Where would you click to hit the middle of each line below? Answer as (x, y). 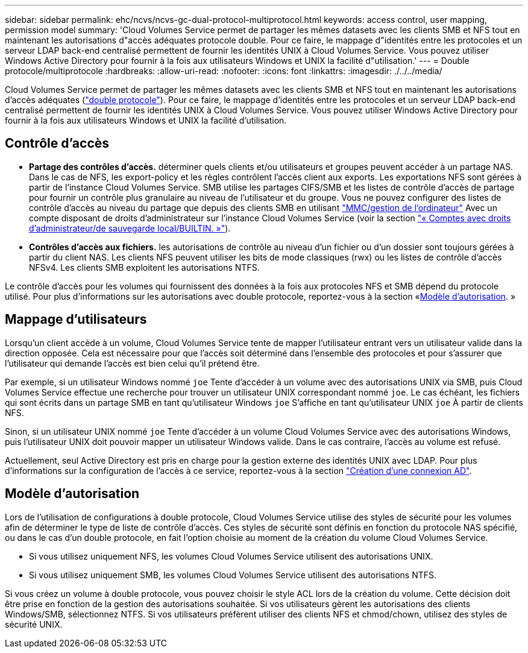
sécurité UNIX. (34, 624)
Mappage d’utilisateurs (76, 320)
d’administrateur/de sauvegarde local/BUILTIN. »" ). (130, 228)
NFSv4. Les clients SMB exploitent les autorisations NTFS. (144, 267)
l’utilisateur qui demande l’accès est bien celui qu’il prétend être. (132, 363)
